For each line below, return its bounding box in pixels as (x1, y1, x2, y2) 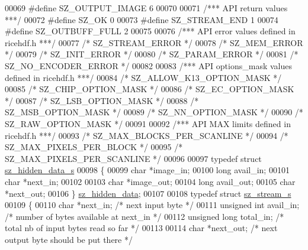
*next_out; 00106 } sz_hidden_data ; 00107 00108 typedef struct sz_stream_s (5, 187, 291, 199)
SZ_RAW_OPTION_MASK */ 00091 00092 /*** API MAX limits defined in (5, 117, 291, 129)
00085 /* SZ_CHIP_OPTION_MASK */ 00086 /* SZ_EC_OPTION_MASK (5, 83, 294, 95)
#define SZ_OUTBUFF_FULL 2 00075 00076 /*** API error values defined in (5, 25, 296, 37)
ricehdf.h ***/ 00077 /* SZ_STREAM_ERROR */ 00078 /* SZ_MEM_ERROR (5, 36, 303, 48)
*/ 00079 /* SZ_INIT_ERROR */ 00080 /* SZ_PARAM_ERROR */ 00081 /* (5, 48, 299, 60)
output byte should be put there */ (5, 233, 133, 245)
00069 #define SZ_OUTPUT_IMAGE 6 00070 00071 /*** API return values (5, 2, 288, 14)
